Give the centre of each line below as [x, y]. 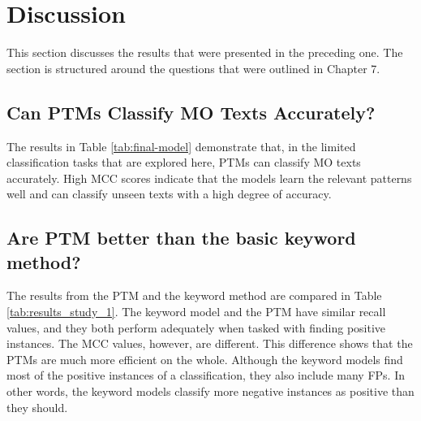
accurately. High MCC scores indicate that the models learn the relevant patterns [209, 178]
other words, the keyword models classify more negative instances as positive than [210, 391]
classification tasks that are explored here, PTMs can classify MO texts [184, 162]
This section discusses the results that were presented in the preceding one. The [205, 52]
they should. [37, 407]
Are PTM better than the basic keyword [181, 238]
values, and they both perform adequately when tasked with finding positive [196, 327]
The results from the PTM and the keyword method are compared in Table [194, 295]
